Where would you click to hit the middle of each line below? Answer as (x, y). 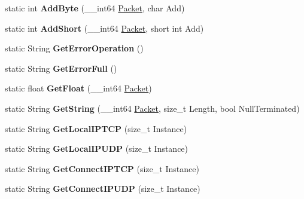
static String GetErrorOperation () (74, 48)
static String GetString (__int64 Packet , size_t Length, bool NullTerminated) (152, 108)
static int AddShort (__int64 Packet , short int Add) (104, 28)
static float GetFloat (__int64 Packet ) (78, 88)
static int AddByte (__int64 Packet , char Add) (95, 8)
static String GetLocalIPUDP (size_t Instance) (97, 149)
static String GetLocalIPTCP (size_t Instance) (96, 128)
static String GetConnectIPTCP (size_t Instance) (102, 168)
